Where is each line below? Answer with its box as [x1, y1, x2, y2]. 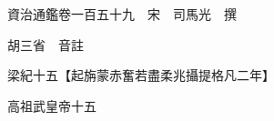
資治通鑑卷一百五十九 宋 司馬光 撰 [6, 5, 237, 23]
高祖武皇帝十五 [6, 96, 96, 115]
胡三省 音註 [6, 35, 84, 54]
